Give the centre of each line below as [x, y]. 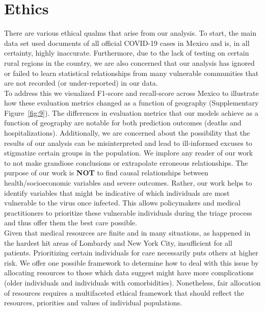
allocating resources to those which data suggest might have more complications [129, 273]
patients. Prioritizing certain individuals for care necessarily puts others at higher [131, 253]
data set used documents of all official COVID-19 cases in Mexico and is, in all [127, 43]
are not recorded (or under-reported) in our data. [81, 83]
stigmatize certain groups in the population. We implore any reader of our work [129, 153]
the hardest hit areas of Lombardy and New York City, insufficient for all [118, 242]
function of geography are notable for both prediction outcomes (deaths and [123, 123]
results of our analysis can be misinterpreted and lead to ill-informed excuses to [128, 142]
